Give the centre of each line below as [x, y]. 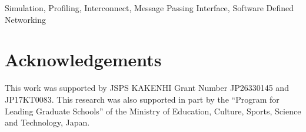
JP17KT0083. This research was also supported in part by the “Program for [142, 99]
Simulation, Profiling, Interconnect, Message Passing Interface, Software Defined [149, 8]
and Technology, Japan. [47, 122]
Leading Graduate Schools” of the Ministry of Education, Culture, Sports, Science [153, 111]
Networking [26, 19]
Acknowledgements [83, 60]
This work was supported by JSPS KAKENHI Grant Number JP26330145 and [147, 88]
